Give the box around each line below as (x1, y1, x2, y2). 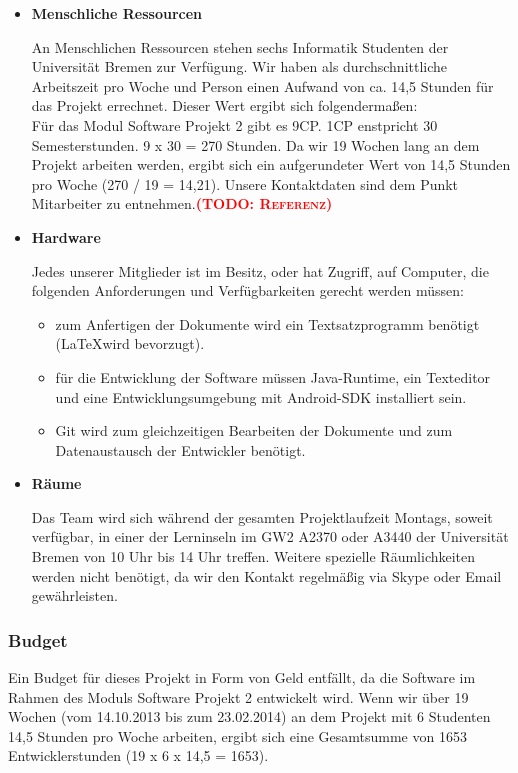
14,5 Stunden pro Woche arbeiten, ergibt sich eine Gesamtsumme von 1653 (8, 725, 467, 746)
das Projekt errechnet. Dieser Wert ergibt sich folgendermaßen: (31, 95, 418, 116)
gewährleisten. (31, 585, 118, 606)
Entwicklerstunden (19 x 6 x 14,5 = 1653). (8, 745, 269, 766)
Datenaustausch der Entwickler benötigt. (55, 439, 306, 460)
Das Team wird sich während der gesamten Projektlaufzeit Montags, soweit (31, 506, 493, 527)
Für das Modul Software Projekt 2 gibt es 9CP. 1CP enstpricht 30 (31, 114, 438, 135)
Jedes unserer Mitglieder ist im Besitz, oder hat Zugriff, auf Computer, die (31, 260, 489, 281)
